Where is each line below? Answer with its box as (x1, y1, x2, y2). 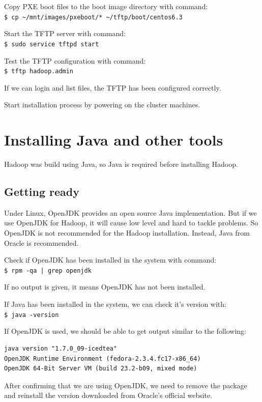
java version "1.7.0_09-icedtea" (4, 344, 117, 352)
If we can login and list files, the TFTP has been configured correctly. (4, 82, 221, 93)
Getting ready (4, 184, 79, 199)
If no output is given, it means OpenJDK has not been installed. (4, 281, 206, 292)
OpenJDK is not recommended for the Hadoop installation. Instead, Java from (4, 227, 250, 238)
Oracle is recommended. (4, 237, 79, 248)
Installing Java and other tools (4, 129, 223, 150)
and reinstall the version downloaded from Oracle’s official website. (4, 390, 213, 400)
